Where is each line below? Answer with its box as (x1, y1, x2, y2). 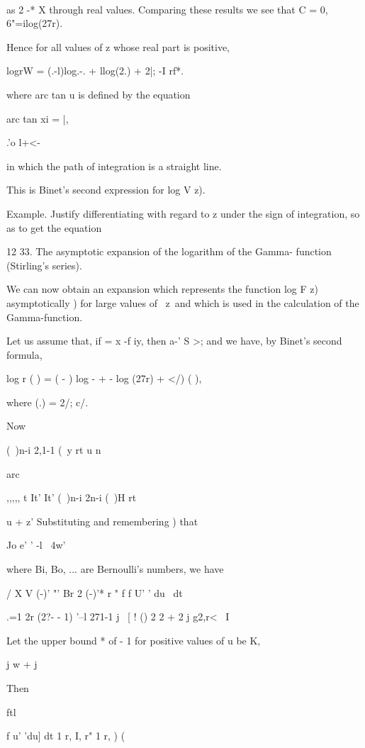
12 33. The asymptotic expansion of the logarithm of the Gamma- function (6, 244, 332, 259)
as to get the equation (6, 220, 102, 235)
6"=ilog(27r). (6, 16, 63, 30)
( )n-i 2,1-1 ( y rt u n (6, 442, 101, 457)
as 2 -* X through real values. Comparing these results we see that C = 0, (6, 1, 328, 16)
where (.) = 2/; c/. (6, 394, 89, 409)
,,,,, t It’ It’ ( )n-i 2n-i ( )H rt (6, 490, 137, 505)
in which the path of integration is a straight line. (6, 158, 222, 173)
